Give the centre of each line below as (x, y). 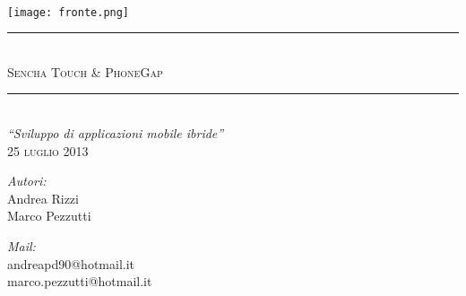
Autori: (27, 181)
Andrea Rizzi (43, 198)
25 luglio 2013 (48, 150)
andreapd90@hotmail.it (71, 263)
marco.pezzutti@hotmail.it (80, 281)
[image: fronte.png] (69, 12)
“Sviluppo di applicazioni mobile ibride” (116, 133)
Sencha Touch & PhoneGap (85, 71)
